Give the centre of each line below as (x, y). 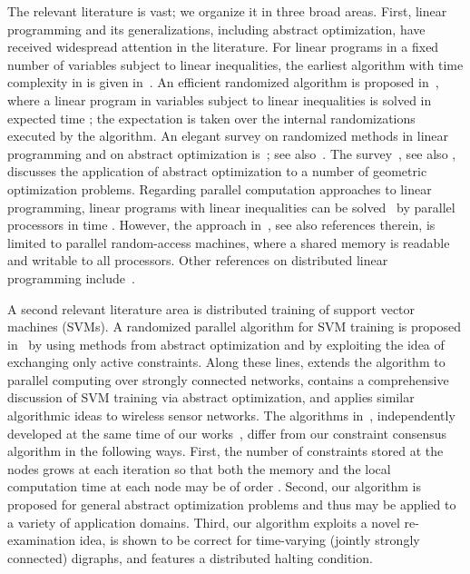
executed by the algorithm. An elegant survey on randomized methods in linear (228, 136)
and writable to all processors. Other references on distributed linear (198, 260)
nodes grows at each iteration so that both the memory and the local (199, 468)
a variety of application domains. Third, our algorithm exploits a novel (204, 522)
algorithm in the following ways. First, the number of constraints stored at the (225, 451)
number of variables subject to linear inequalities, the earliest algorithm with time (235, 64)
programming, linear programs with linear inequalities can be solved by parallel (231, 207)
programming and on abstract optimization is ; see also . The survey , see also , (232, 153)
